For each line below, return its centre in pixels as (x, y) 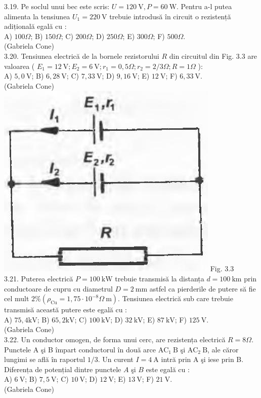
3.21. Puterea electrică (39, 278)
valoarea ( (19, 66)
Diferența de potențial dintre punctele (63, 369)
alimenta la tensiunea (37, 16)
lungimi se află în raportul (45, 359)
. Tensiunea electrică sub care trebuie (176, 298)
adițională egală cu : (35, 26)
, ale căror (223, 349)
